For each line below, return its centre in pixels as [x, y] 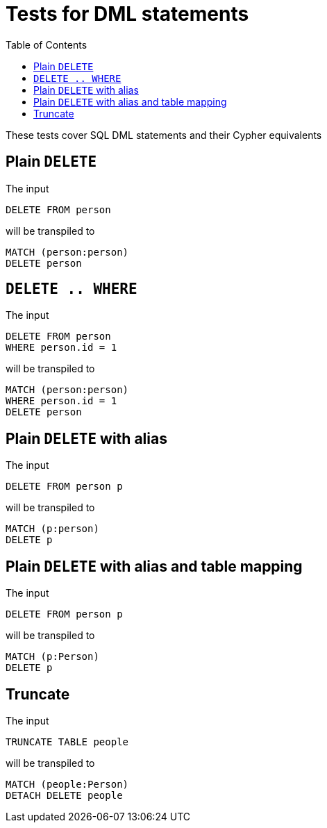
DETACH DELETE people [64, 795]
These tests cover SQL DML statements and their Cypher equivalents [164, 135]
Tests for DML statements [127, 14]
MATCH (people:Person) [67, 784]
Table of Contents [47, 44]
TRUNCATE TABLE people [67, 742]
